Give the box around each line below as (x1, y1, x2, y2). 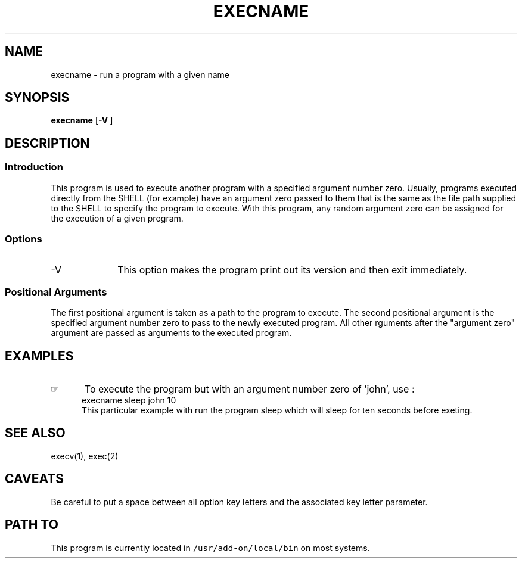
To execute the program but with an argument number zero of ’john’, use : (84, 383, 415, 395)
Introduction (5, 161, 63, 173)
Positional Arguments (5, 285, 107, 298)
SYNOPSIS (5, 90, 70, 105)
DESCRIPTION (5, 135, 90, 151)
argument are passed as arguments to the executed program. (51, 328, 292, 338)
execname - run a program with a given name (51, 69, 230, 80)
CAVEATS (5, 471, 64, 487)
